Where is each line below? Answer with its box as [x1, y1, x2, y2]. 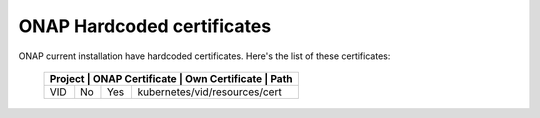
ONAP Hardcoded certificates [18, 15, 272, 37]
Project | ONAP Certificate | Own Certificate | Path [49, 71, 294, 85]
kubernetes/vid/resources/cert [137, 85, 282, 99]
